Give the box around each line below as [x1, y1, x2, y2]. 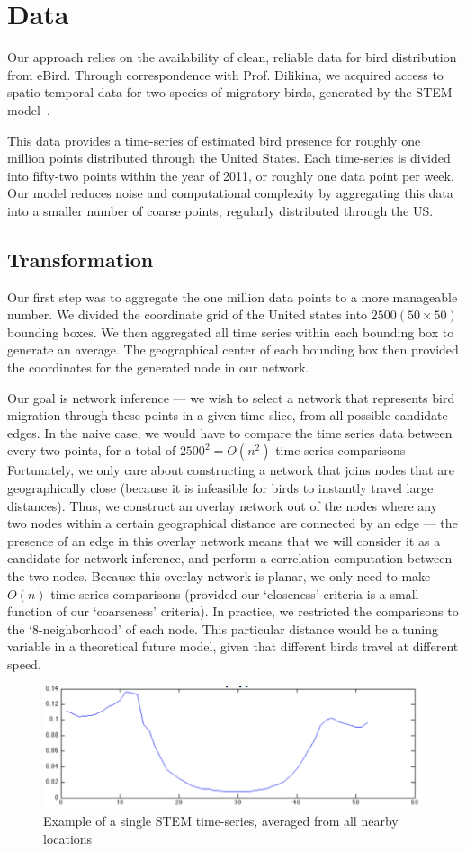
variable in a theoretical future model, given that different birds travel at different [7, 637, 459, 656]
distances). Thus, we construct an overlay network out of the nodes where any [7, 496, 438, 515]
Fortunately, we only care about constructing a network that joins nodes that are [7, 461, 454, 479]
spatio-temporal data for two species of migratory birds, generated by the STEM [7, 83, 453, 102]
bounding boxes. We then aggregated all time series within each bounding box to [7, 322, 454, 341]
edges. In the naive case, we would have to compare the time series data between [7, 423, 453, 442]
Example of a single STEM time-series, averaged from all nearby [43, 811, 399, 830]
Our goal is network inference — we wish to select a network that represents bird [7, 388, 455, 407]
